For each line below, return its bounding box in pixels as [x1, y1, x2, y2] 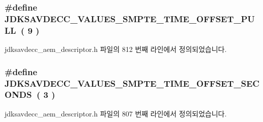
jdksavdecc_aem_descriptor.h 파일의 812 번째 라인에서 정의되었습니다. [5, 44, 227, 54]
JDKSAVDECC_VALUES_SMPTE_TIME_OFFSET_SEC [5, 77, 259, 89]
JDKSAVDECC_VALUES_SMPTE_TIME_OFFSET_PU [5, 12, 255, 25]
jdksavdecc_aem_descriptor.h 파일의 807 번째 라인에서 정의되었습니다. [5, 108, 227, 118]
